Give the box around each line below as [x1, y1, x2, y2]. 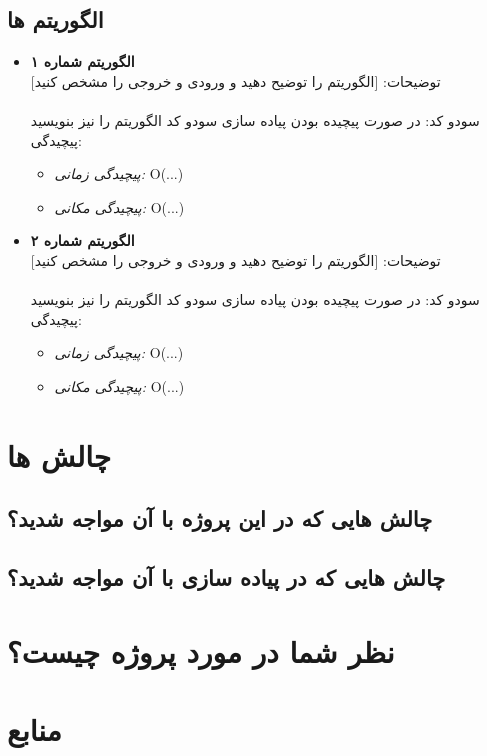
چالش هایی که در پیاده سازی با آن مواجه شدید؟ [7, 562, 446, 593]
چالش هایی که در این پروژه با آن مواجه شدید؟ [7, 503, 433, 534]
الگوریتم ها [7, 4, 104, 35]
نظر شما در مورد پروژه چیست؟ [7, 630, 395, 671]
